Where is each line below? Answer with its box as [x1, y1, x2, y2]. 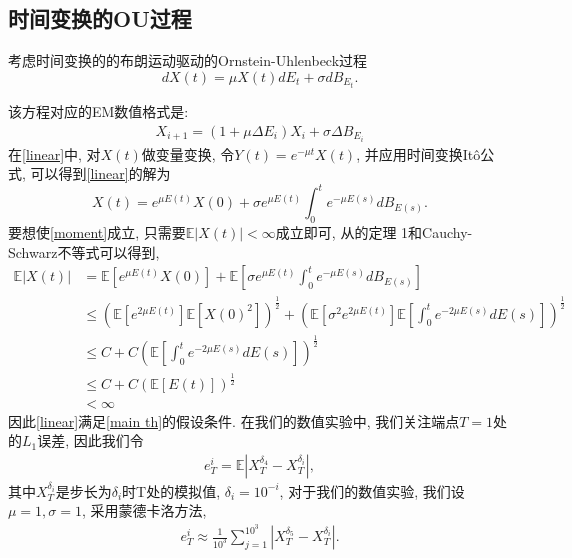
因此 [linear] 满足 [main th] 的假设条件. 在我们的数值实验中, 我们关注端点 [8, 410, 460, 431]
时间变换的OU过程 [8, 3, 192, 34]
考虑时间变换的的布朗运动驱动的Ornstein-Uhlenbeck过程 [8, 50, 368, 71]
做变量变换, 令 [141, 143, 235, 164]
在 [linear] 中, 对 [8, 143, 101, 164]
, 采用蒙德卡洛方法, [82, 500, 207, 521]
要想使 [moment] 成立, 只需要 [8, 222, 186, 243]
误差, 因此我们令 [37, 430, 144, 451]
